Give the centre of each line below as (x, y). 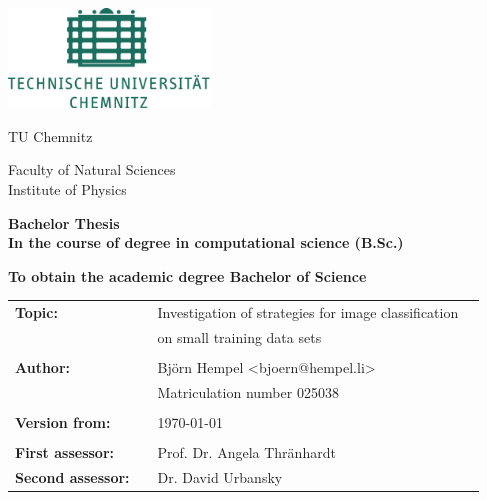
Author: (43, 367)
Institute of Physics (67, 188)
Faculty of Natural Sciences (92, 169)
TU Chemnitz (50, 135)
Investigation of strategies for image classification (308, 312)
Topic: (36, 312)
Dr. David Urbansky (220, 476)
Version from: (63, 421)
